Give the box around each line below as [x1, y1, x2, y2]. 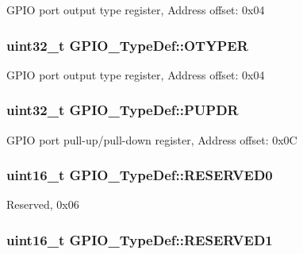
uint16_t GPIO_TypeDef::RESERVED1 [6, 229, 273, 249]
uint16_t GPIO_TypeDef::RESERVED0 [6, 165, 273, 185]
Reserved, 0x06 [6, 196, 79, 213]
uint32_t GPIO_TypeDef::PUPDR [6, 100, 239, 120]
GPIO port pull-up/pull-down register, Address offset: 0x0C [6, 131, 297, 148]
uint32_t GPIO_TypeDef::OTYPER [6, 35, 248, 55]
